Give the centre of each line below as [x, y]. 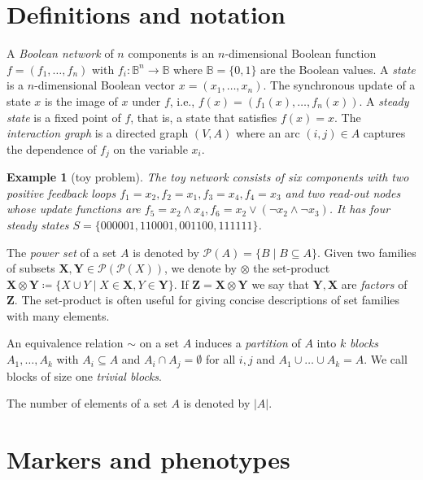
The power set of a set [62, 252]
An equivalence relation [65, 343]
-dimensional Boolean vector [105, 85]
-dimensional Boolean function [301, 53]
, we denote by [201, 268]
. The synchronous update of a [339, 85]
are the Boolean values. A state [338, 69]
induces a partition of [248, 343]
